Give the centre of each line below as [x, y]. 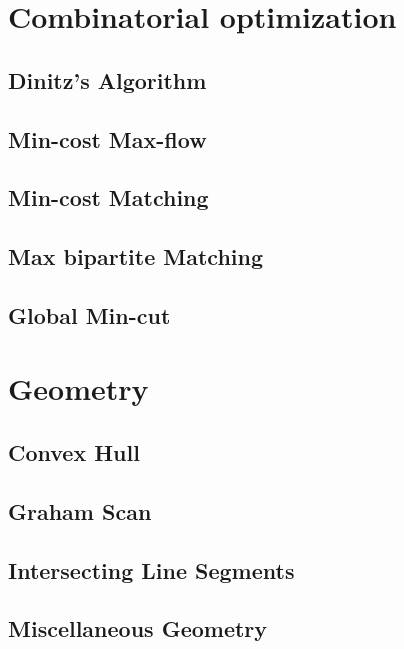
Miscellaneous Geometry [138, 628]
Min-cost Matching [108, 197]
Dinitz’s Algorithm [107, 79]
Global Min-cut [89, 314]
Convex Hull [74, 452]
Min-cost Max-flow [107, 138]
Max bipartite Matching [136, 256]
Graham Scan [80, 510]
